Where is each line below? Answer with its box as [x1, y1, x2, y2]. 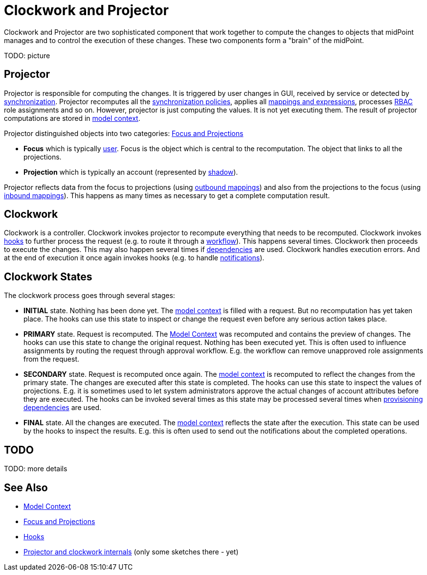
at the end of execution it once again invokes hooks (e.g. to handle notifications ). [4, 253, 265, 262]
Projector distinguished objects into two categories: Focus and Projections [4, 129, 244, 138]
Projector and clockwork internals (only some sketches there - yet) [23, 547, 239, 556]
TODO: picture [4, 51, 50, 60]
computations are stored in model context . [4, 114, 140, 122]
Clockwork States [4, 270, 92, 283]
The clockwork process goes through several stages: [4, 291, 175, 300]
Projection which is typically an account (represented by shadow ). [23, 167, 238, 176]
